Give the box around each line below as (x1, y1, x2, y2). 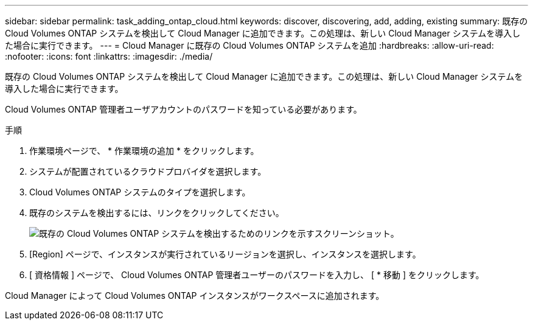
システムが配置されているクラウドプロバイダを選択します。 (29, 166, 266, 176)
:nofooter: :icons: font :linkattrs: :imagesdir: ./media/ (5, 51, 213, 61)
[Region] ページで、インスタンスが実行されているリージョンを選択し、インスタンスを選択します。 (29, 249, 421, 259)
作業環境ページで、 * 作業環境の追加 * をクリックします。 (29, 145, 259, 156)
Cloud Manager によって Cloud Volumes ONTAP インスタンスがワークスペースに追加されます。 (5, 290, 385, 301)
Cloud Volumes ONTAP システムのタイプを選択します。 (29, 187, 251, 197)
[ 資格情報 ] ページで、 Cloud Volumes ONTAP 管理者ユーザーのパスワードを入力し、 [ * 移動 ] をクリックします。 (29, 270, 484, 280)
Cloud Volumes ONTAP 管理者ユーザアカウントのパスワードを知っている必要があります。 (5, 104, 362, 114)
